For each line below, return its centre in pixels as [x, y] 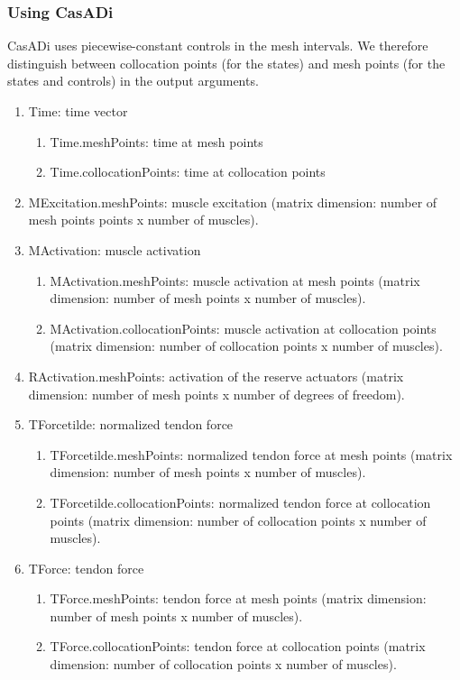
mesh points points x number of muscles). [143, 220]
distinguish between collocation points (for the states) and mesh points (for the [226, 63]
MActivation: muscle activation [115, 249]
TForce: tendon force [86, 568]
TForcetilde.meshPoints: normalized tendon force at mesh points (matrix [251, 454]
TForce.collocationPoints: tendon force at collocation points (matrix [238, 646]
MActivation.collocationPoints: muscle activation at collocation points [243, 328]
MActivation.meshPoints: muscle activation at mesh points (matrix [235, 280]
